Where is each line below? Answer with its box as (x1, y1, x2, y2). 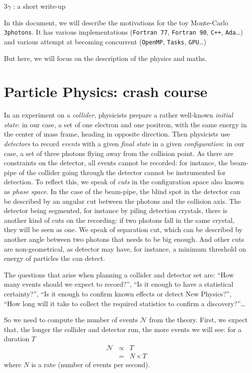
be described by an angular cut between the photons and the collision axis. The (4, 196, 241, 206)
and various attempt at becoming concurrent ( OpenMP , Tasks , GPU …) (4, 36, 206, 46)
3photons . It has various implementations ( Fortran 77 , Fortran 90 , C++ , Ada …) (4, 27, 243, 37)
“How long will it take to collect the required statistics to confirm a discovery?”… (4, 298, 245, 308)
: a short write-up (13, 1, 66, 11)
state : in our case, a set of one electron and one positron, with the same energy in (4, 119, 247, 129)
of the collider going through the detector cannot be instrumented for (18, 167, 226, 177)
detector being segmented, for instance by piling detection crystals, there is (4, 205, 228, 216)
